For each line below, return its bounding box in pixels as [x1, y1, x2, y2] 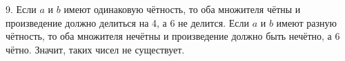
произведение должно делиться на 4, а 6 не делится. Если [6, 15, 250, 29]
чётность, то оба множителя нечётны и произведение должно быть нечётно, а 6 [6, 29, 340, 43]
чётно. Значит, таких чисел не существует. [6, 42, 185, 56]
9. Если [6, 2, 37, 16]
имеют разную [276, 15, 337, 29]
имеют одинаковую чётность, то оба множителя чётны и [63, 2, 301, 16]
